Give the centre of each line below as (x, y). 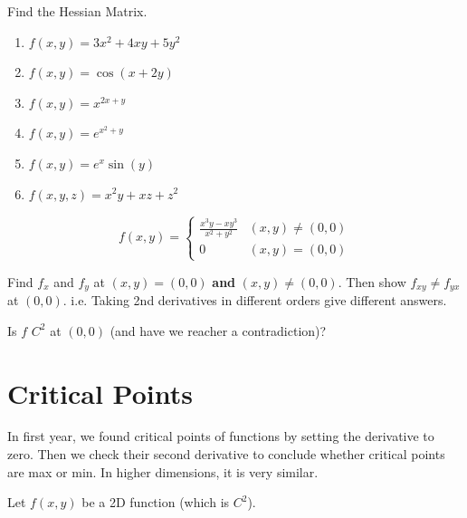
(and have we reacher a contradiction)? (218, 330)
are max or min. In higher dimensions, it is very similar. (163, 471)
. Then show (372, 281)
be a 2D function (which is (156, 502)
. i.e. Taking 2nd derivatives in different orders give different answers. (255, 300)
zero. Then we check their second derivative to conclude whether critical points (226, 454)
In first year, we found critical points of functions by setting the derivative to (221, 436)
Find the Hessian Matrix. (77, 11)
